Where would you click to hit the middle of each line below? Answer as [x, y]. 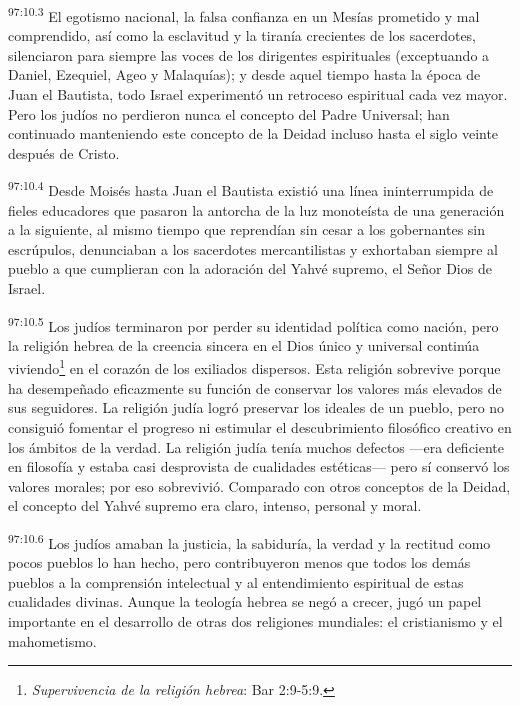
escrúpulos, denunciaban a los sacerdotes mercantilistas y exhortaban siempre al [253, 248]
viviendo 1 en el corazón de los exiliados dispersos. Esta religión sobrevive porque [254, 367]
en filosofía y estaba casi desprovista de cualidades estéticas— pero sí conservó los [259, 466]
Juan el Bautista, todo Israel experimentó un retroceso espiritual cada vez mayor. [258, 94]
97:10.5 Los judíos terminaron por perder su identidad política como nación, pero [253, 324]
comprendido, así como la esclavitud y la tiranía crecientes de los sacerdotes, [242, 35]
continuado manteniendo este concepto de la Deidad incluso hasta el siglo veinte [253, 133]
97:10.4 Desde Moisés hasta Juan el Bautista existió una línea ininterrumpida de [251, 189]
